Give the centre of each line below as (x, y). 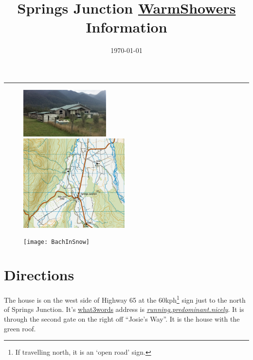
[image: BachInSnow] (57, 242)
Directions (39, 275)
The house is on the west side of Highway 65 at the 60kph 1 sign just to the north (125, 299)
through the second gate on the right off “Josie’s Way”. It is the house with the (122, 319)
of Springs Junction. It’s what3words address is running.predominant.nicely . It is (124, 309)
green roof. (20, 328)
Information (126, 27)
